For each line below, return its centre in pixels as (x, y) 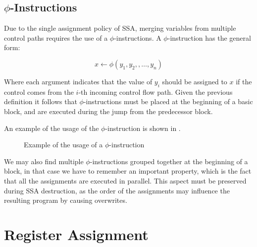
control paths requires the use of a (56, 37)
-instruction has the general (209, 37)
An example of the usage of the (51, 128)
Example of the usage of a (63, 145)
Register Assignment (76, 234)
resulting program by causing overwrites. (66, 200)
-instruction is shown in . (143, 128)
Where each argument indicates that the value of (78, 81)
